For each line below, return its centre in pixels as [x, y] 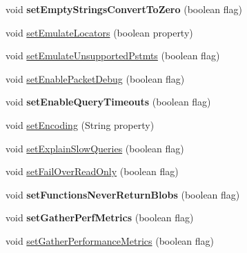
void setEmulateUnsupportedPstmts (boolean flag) [113, 55]
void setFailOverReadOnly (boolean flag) [92, 171]
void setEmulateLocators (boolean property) [99, 32]
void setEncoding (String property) [80, 124]
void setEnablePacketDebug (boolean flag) [95, 78]
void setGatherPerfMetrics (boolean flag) [100, 217]
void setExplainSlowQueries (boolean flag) [95, 148]
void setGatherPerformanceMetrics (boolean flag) [110, 240]
